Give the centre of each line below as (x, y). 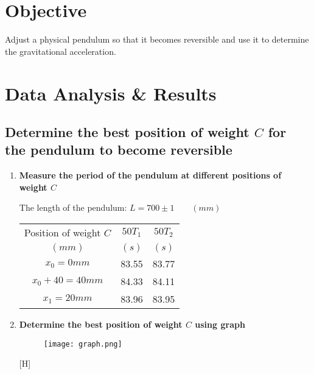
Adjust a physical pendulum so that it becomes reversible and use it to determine (157, 39)
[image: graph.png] (83, 344)
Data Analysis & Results (111, 93)
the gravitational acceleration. (61, 51)
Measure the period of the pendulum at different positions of (150, 175)
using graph (220, 324)
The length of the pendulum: (73, 207)
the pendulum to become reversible (119, 150)
